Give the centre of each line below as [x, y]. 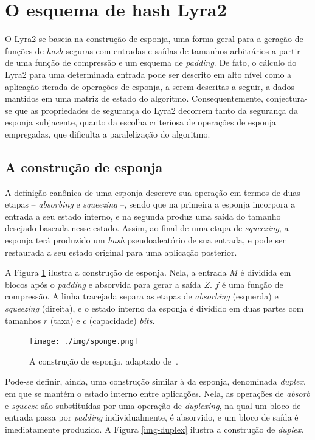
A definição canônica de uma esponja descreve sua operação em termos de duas [153, 192]
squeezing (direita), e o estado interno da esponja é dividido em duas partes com [154, 308]
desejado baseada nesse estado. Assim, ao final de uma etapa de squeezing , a [147, 228]
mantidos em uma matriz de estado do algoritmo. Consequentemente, [134, 98]
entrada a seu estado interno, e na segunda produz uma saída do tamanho [143, 216]
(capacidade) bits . [122, 320]
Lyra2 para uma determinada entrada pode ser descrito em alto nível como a [148, 74]
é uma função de [253, 284]
